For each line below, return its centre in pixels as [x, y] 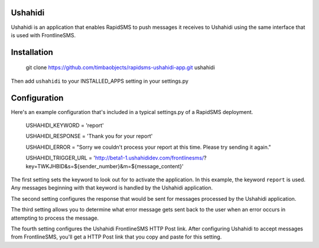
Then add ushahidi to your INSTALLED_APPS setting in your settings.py [100, 81]
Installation [32, 52]
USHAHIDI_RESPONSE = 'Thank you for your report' [89, 136]
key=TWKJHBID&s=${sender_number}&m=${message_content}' [105, 166]
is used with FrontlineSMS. [43, 35]
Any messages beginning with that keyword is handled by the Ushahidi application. [112, 188]
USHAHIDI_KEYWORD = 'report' [65, 125]
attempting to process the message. [55, 218]
